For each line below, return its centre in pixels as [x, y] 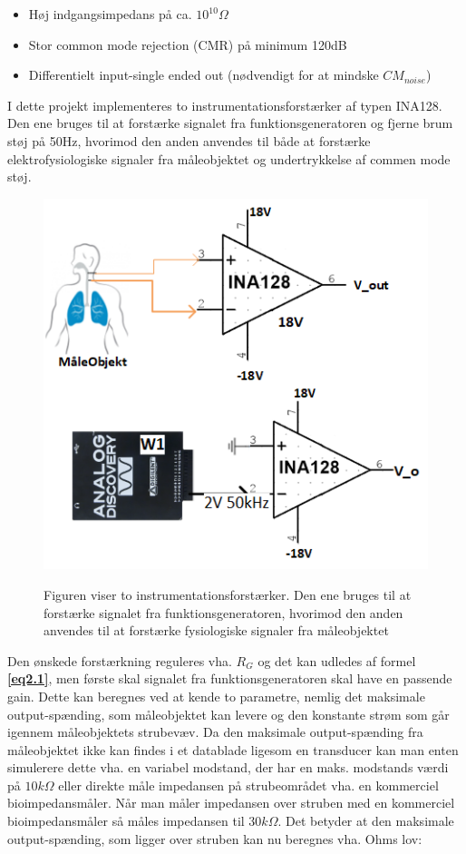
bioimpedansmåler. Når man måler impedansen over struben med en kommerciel [231, 803]
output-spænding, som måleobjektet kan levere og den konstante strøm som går [228, 714]
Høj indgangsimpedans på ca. [110, 14]
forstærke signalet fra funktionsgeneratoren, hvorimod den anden [223, 612]
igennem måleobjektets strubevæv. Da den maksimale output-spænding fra [215, 732]
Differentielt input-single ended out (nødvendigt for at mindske [204, 75]
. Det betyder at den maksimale [366, 821]
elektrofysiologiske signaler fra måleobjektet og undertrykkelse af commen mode [229, 158]
